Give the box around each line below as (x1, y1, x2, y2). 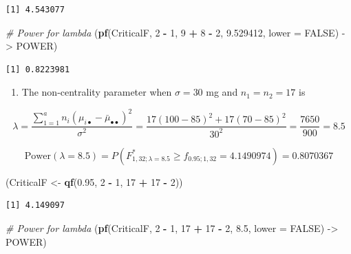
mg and (206, 85, 238, 99)
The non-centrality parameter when (21, 85, 172, 99)
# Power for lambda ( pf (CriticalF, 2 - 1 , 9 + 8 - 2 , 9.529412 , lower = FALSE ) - (6, 25, 345, 39)
